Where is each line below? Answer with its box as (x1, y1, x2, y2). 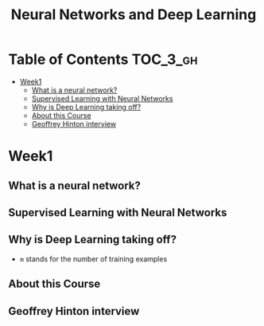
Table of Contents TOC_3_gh (8, 50, 198, 69)
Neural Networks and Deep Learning (10, 6, 257, 24)
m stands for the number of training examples (19, 253, 168, 264)
